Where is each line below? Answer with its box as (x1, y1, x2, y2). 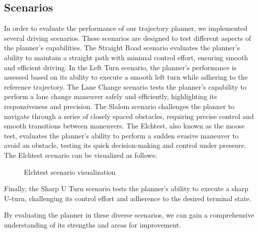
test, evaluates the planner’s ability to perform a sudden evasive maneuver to (4, 130, 239, 140)
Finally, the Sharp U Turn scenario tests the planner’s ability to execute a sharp (4, 183, 249, 194)
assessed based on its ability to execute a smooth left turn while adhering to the (4, 72, 248, 82)
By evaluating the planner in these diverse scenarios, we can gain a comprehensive (4, 210, 255, 220)
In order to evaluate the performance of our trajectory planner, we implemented (4, 23, 248, 33)
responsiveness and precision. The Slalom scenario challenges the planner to (4, 101, 235, 111)
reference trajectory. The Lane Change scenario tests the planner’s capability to (4, 81, 247, 92)
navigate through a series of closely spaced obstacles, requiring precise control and (4, 111, 254, 121)
